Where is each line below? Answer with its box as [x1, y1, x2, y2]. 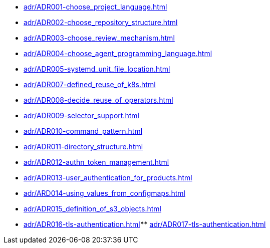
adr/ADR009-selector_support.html [24, 111, 139, 120]
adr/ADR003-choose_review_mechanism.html [24, 34, 175, 42]
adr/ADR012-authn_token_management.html [24, 158, 169, 166]
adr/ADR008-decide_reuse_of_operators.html [24, 96, 173, 104]
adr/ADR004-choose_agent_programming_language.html [24, 49, 212, 58]
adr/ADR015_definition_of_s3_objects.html [24, 204, 161, 213]
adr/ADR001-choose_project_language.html [24, 3, 167, 11]
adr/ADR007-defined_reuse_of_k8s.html [24, 80, 156, 89]
